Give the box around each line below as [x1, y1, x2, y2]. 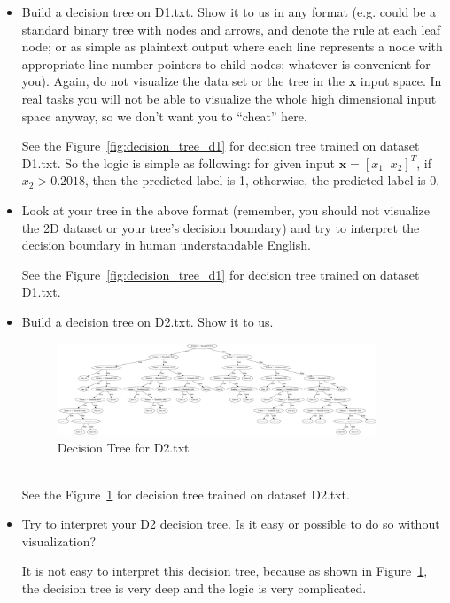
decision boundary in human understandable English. [21, 236, 311, 254]
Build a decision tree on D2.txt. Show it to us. [21, 312, 274, 330]
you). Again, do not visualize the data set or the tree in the [21, 72, 345, 90]
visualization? [21, 531, 97, 550]
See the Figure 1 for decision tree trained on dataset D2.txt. [21, 484, 350, 503]
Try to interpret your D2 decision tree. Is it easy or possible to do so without [21, 514, 440, 533]
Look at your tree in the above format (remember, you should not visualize [21, 200, 431, 219]
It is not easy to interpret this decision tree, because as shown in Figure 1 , [21, 561, 428, 580]
